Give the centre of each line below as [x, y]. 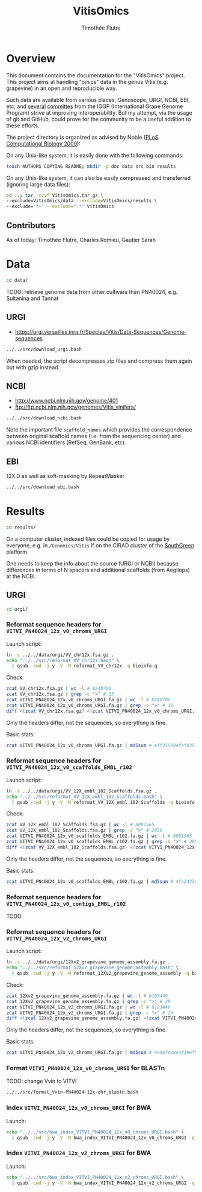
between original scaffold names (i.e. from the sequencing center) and [94, 436]
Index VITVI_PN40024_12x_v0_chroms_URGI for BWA [79, 1108]
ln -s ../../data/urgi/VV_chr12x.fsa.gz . [60, 655]
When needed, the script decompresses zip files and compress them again [99, 361]
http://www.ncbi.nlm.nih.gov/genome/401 [66, 401]
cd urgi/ [17, 609]
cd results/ [21, 527]
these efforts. [23, 126]
